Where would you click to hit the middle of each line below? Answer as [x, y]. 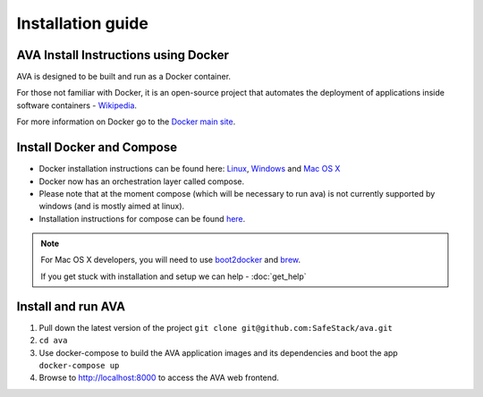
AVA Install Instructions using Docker [123, 55]
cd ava [53, 341]
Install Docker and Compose [97, 148]
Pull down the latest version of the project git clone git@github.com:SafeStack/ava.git [216, 327]
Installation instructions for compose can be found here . [142, 218]
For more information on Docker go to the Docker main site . [126, 122]
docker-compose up [79, 365]
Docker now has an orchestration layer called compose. [142, 181]
